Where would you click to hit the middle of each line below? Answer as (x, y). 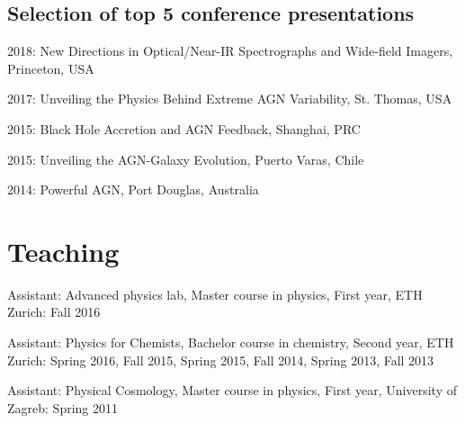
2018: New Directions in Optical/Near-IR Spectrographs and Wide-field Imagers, (230, 51)
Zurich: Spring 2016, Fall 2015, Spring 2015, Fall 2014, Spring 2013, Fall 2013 (221, 360)
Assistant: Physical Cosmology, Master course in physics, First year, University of (232, 390)
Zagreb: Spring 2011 (63, 407)
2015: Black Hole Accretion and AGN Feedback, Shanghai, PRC (184, 128)
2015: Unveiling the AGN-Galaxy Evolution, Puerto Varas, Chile (186, 159)
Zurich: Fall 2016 (54, 312)
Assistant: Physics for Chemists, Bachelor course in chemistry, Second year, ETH (231, 342)
